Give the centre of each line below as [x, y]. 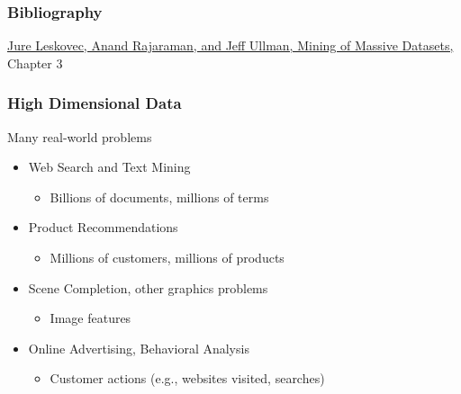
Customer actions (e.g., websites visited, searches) [187, 378]
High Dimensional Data [95, 103]
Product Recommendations [103, 227]
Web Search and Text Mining [109, 167]
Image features [90, 318]
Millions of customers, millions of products [167, 257]
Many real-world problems [80, 136]
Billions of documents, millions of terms [159, 197]
